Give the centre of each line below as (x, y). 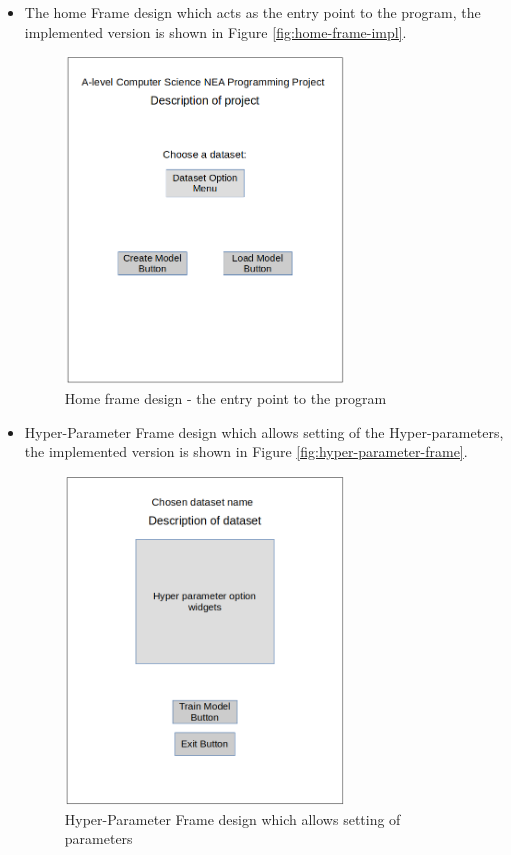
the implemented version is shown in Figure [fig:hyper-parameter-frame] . (246, 451)
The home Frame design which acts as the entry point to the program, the (252, 12)
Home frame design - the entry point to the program (225, 397)
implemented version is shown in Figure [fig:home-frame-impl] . (215, 31)
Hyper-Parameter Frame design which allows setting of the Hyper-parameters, (264, 431)
